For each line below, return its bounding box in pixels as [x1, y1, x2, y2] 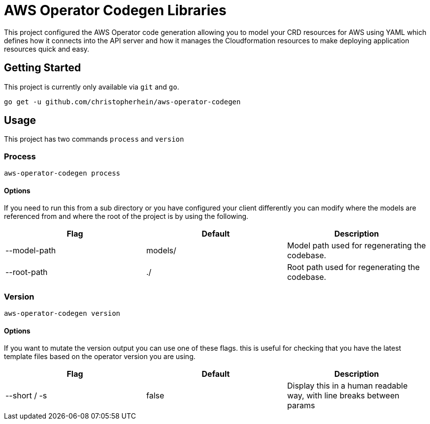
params [287, 400, 315, 411]
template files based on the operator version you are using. [4, 352, 196, 361]
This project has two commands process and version [4, 135, 184, 144]
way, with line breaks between [287, 391, 399, 401]
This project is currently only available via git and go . [4, 82, 179, 91]
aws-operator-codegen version [4, 309, 121, 318]
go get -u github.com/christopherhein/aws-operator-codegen [4, 97, 241, 106]
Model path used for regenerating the [287, 241, 426, 251]
